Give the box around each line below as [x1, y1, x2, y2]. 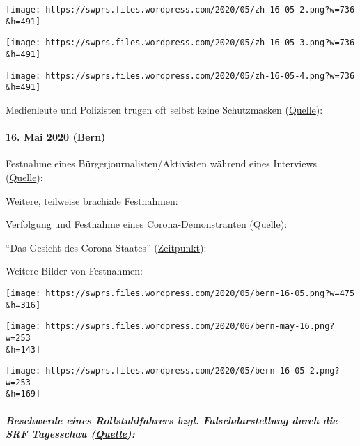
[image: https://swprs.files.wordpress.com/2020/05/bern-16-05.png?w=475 [6, 288, 355, 298]
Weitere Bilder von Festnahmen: [6, 263, 143, 278]
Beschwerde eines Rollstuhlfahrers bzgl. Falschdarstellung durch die [6, 413, 338, 427]
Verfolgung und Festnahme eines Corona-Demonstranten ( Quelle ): [6, 217, 288, 231]
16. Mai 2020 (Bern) [6, 130, 106, 144]
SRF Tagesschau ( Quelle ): [6, 426, 135, 441]
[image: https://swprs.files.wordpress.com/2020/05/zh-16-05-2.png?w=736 [6, 5, 355, 15]
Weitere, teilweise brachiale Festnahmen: [6, 193, 178, 208]
